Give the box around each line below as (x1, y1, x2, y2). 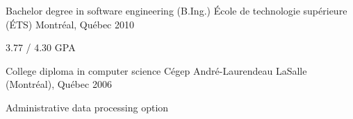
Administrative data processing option (6, 100, 169, 114)
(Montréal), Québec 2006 (6, 77, 112, 91)
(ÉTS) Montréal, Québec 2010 (6, 17, 134, 31)
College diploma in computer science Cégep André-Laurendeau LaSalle (6, 63, 307, 77)
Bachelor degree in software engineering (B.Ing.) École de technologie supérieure (6, 3, 347, 17)
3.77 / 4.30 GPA (6, 40, 76, 55)
